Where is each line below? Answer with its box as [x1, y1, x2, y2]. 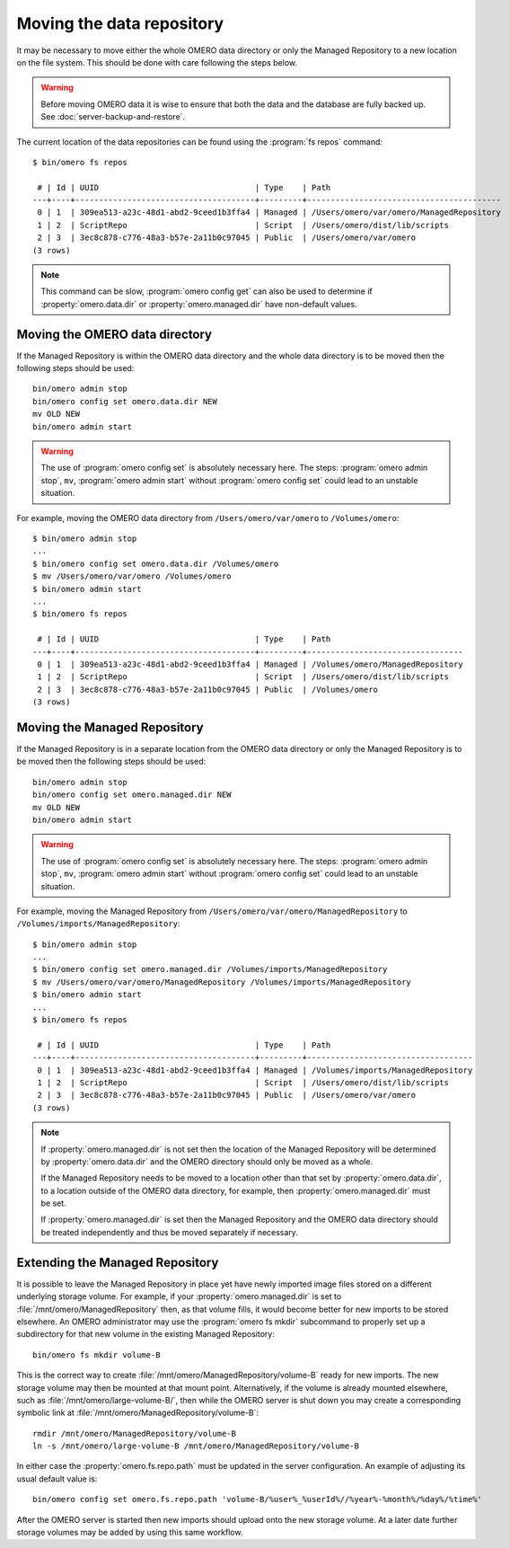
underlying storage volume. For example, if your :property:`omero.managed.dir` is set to [16, 1291, 342, 1302]
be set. [40, 1198, 66, 1208]
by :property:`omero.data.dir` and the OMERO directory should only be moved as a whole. [40, 1155, 374, 1167]
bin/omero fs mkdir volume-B [32, 1349, 161, 1360]
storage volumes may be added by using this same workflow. [16, 1527, 243, 1538]
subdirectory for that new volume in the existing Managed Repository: [16, 1329, 276, 1340]
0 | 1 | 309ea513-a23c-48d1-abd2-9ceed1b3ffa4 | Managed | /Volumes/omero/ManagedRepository [37, 659, 464, 669]
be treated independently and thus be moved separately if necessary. [40, 1226, 298, 1237]
